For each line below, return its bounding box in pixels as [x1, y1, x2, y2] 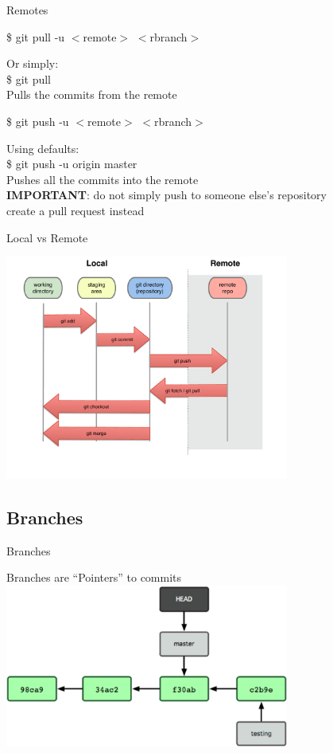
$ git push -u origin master [6, 155, 137, 172]
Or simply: [6, 55, 59, 72]
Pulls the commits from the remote [6, 86, 177, 103]
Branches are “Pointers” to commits [6, 569, 182, 586]
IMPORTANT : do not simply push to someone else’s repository [6, 186, 327, 203]
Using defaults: [6, 139, 79, 156]
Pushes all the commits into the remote [6, 171, 199, 187]
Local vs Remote [6, 229, 88, 245]
